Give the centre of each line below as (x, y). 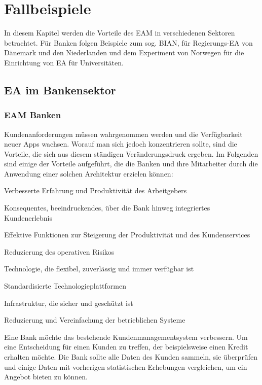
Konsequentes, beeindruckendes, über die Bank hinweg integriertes (107, 208)
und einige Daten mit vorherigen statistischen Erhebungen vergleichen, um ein (126, 366)
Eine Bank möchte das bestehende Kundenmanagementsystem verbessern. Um (126, 337)
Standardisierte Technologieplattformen (65, 286)
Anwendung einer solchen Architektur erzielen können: (89, 173)
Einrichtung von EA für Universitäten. (64, 62)
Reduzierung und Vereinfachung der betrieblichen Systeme (95, 320)
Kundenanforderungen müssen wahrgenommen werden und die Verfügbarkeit (123, 134)
